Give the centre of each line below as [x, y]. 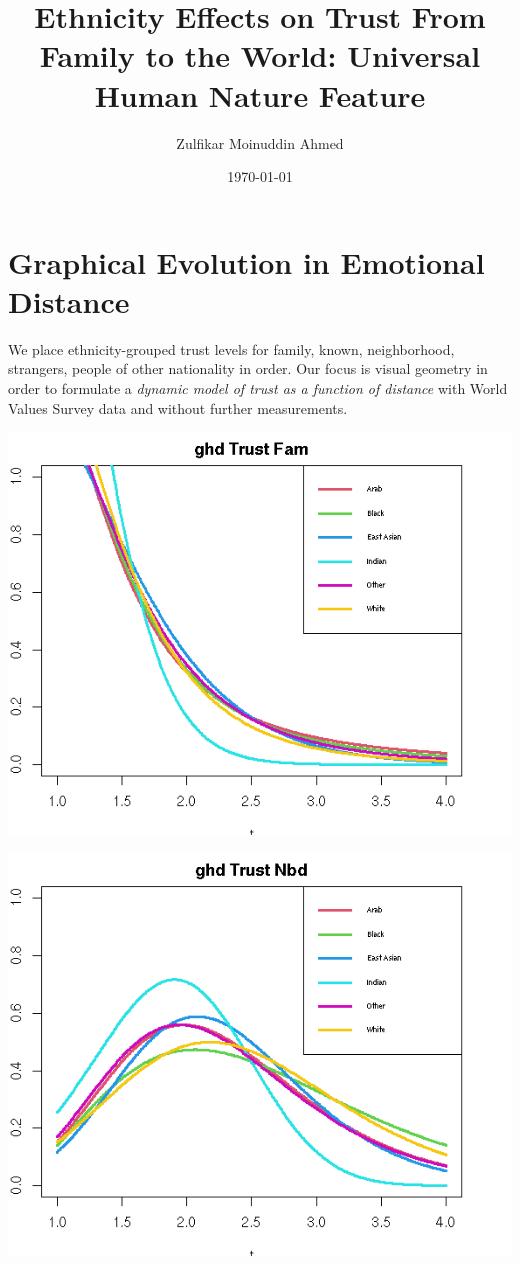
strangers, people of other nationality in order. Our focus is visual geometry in [248, 368]
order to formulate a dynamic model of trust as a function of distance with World [258, 388]
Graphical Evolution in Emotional [246, 261]
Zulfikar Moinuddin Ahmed [260, 142]
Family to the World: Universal [260, 55]
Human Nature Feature [260, 94]
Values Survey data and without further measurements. [178, 407]
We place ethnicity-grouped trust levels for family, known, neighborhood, [231, 348]
